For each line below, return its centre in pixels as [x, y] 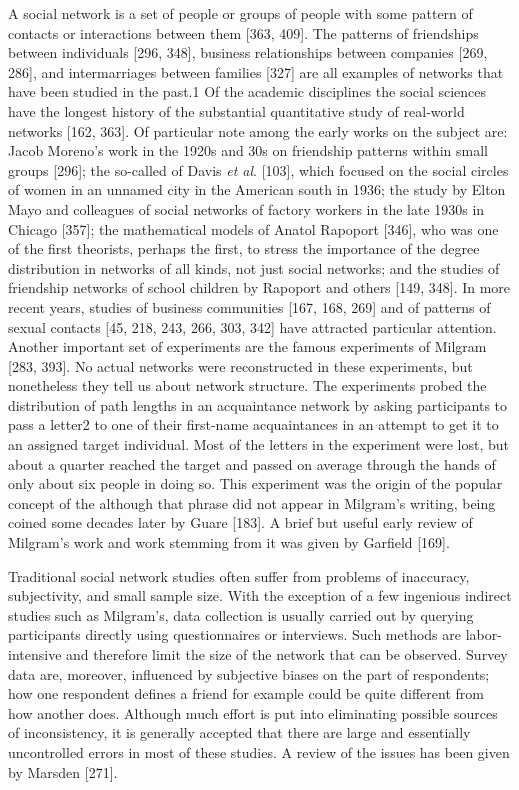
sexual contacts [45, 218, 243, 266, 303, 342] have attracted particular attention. [252, 326]
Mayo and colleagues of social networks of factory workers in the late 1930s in [246, 208]
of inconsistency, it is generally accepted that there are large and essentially [239, 732]
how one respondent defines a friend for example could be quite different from [246, 693]
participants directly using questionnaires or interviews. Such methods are [234, 634]
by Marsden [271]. [63, 771]
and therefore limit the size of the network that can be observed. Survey [287, 654]
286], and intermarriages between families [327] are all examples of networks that [256, 71]
